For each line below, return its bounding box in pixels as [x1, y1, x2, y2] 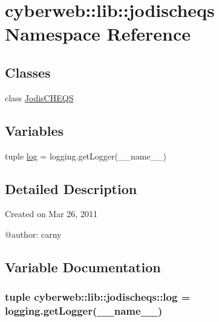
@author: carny [5, 227, 62, 240]
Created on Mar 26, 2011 [5, 207, 97, 220]
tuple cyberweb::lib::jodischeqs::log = [5, 289, 191, 304]
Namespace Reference [5, 21, 191, 46]
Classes [5, 62, 51, 81]
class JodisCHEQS [5, 91, 74, 104]
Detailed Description [5, 179, 137, 198]
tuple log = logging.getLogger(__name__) [5, 149, 167, 162]
